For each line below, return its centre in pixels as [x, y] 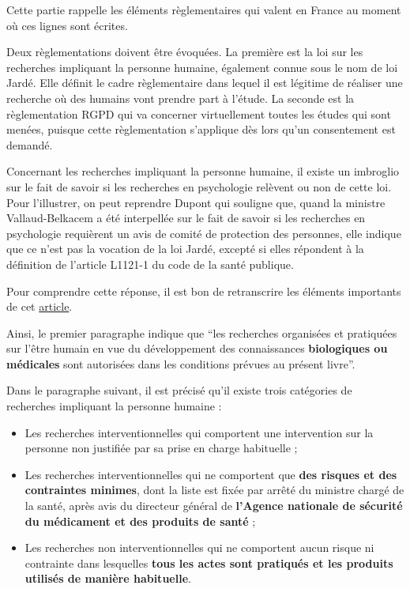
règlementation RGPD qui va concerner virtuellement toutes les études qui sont [199, 113]
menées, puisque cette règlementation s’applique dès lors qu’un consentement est [201, 129]
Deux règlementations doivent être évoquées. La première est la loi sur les [185, 52]
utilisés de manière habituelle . [108, 578]
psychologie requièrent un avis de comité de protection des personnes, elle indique [204, 233]
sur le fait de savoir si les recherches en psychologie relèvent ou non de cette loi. [199, 186]
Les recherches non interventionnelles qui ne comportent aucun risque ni [199, 547]
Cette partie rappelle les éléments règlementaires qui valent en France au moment [204, 9]
